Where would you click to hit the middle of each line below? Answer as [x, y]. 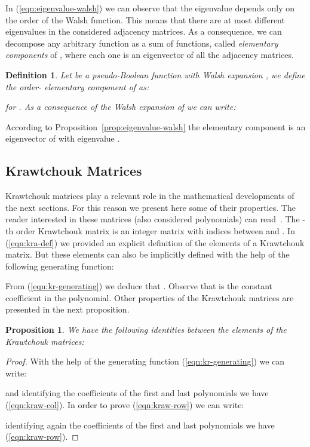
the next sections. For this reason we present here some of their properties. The [151, 207]
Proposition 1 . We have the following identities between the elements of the [146, 330]
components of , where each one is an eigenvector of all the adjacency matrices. [150, 55]
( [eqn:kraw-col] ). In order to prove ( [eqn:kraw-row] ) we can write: [125, 405]
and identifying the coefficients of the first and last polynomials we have [137, 393]
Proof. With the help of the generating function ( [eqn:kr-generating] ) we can [145, 361]
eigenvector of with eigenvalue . [63, 138]
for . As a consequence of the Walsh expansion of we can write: [121, 107]
